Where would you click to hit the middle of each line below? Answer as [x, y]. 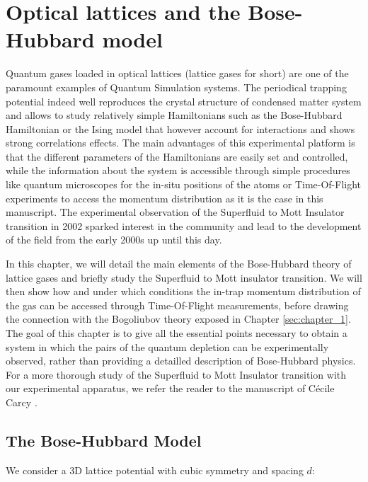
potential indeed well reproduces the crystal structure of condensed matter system [184, 101]
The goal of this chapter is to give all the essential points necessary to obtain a [177, 333]
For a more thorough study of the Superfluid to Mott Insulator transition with [176, 374]
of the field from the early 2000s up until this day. [114, 240]
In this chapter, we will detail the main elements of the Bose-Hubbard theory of [179, 264]
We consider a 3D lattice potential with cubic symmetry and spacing [155, 470]
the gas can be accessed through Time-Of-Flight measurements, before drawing [177, 305]
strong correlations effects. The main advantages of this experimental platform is [180, 143]
